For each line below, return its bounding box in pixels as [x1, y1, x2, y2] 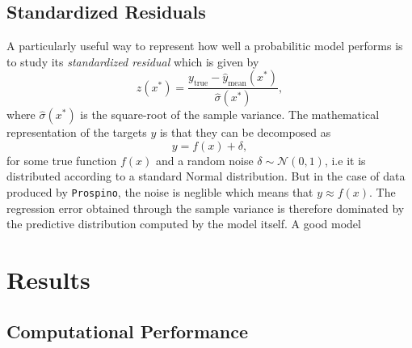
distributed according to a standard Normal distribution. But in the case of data [6, 168, 406, 185]
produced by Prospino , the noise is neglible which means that [6, 184, 313, 201]
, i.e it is [324, 151, 366, 168]
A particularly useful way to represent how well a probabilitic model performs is [6, 37, 403, 54]
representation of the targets [6, 124, 147, 141]
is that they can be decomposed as [159, 124, 331, 141]
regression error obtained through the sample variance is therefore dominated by [6, 199, 405, 216]
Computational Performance [6, 318, 248, 343]
